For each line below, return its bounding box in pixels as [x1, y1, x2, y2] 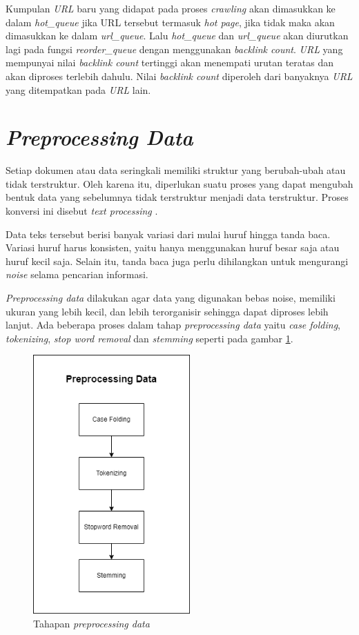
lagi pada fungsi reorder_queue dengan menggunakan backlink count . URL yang [6, 41, 343, 56]
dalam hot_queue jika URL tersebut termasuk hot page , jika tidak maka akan [6, 14, 335, 29]
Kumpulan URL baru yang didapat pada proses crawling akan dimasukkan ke [6, 1, 336, 15]
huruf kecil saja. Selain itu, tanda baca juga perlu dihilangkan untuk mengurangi [6, 253, 349, 268]
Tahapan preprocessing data [33, 616, 150, 630]
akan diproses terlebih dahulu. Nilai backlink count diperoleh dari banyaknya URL [6, 68, 353, 83]
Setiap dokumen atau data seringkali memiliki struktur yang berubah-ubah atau [6, 163, 346, 177]
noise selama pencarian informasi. [6, 267, 148, 282]
